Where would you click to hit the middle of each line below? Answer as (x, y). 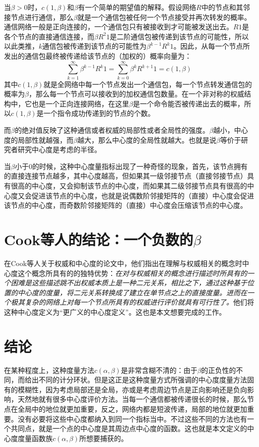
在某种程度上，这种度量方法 (49, 370)
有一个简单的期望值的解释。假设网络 (137, 7)
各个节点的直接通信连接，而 (49, 36)
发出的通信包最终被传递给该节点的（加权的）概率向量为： (98, 55)
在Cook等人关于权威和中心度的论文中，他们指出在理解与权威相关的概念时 (123, 263)
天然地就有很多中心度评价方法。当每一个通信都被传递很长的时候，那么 (132, 399)
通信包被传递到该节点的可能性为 (95, 46)
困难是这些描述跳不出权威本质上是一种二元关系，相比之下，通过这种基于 (129, 283)
